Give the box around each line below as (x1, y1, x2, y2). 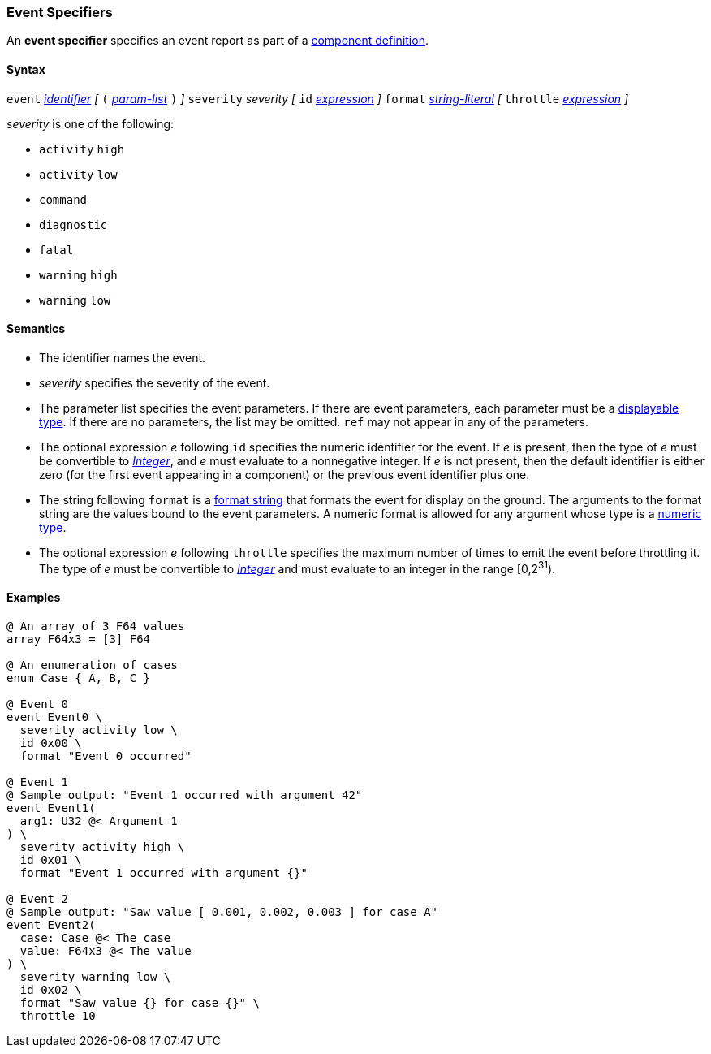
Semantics (6, 322, 66, 336)
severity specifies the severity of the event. (39, 375, 270, 390)
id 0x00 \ (19, 736, 82, 749)
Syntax (6, 62, 45, 76)
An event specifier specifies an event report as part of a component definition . (6, 33, 429, 48)
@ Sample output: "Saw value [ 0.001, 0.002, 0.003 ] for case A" (6, 905, 438, 918)
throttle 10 (19, 1009, 96, 1022)
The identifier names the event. (39, 350, 206, 365)
